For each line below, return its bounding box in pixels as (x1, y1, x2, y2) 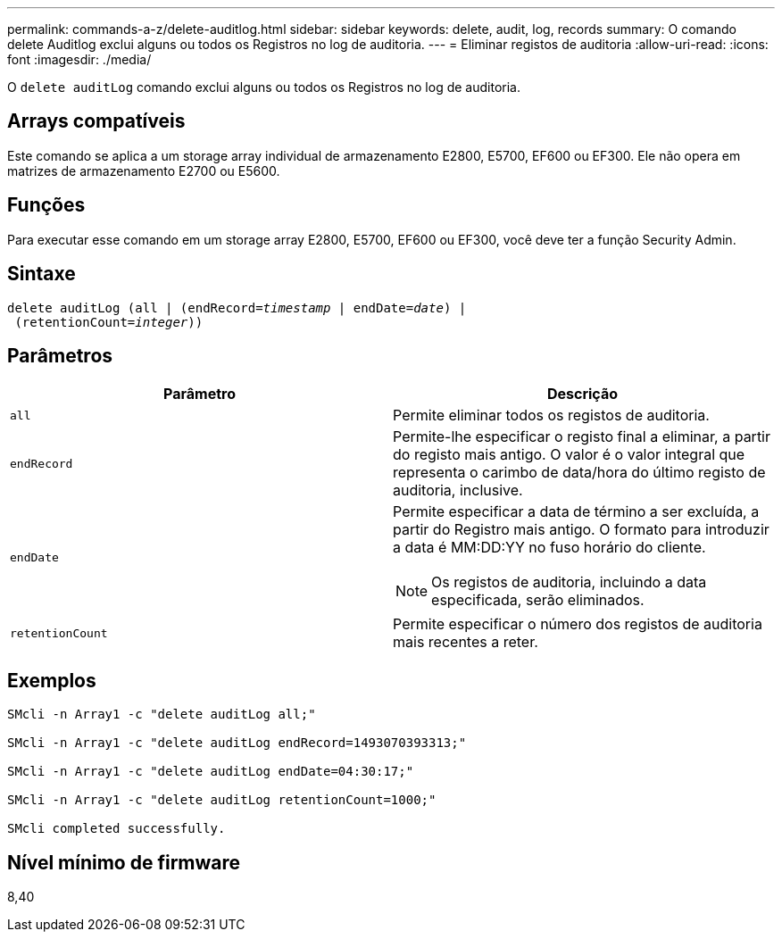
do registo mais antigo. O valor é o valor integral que (393, 445, 745, 464)
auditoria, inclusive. (393, 481, 523, 500)
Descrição (546, 385, 619, 403)
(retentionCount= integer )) (14, 314, 204, 329)
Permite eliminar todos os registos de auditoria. (393, 406, 710, 425)
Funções (7, 194, 86, 217)
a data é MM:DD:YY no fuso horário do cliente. (393, 538, 706, 557)
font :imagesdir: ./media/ (7, 52, 152, 67)
